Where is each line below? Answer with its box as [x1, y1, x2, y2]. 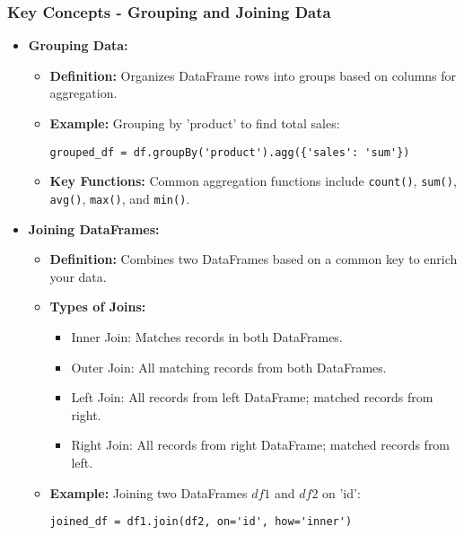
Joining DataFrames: [28, 219, 160, 238]
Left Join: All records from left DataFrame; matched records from [71, 388, 433, 407]
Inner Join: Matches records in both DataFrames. [71, 327, 343, 346]
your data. [49, 267, 107, 285]
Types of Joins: [49, 297, 146, 316]
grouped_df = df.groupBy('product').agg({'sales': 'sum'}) [49, 145, 410, 159]
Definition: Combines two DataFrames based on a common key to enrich [49, 250, 458, 268]
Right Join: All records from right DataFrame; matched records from [71, 435, 451, 454]
